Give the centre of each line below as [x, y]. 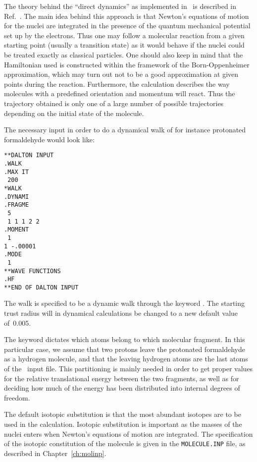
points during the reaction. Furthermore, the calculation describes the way [117, 84]
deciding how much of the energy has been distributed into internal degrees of [122, 388]
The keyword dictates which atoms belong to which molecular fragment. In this [125, 339]
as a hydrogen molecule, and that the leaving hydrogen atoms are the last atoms [126, 359]
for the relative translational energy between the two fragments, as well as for [122, 378]
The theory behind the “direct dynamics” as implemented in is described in [120, 6]
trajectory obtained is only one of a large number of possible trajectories [114, 103]
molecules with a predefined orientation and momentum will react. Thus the [120, 93]
